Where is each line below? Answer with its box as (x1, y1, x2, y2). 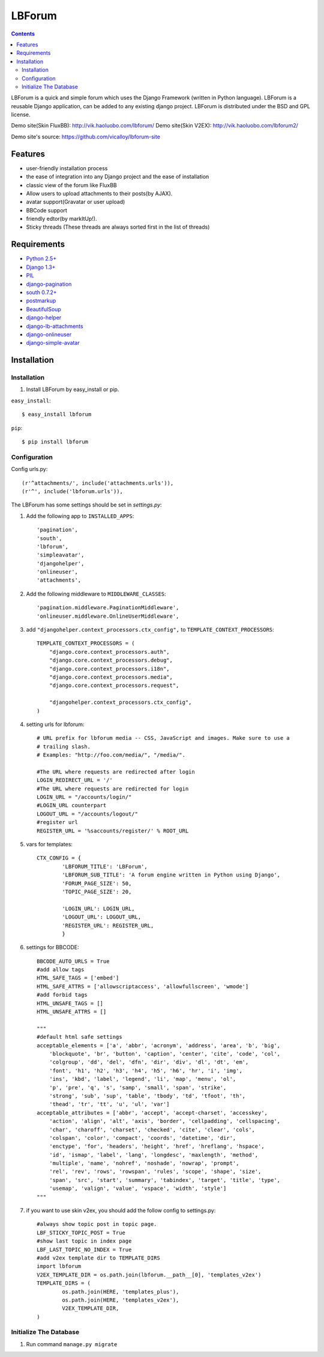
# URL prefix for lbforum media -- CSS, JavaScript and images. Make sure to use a (37, 734, 290, 742)
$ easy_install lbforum (22, 411, 92, 418)
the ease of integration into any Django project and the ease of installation (26, 173, 209, 180)
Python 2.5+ (26, 255, 57, 262)
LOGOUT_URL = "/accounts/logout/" (37, 810, 138, 817)
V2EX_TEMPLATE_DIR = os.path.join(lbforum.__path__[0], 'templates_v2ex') (37, 1271, 262, 1278)
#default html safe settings (37, 1033, 122, 1041)
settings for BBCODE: (26, 944, 79, 951)
